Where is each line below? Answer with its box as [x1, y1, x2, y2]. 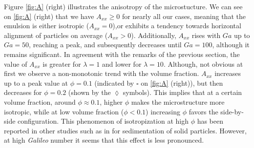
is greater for [42, 58, 81, 69]
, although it [212, 39, 250, 50]
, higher [100, 96, 123, 107]
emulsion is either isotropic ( [4, 20, 89, 31]
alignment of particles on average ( [4, 30, 108, 40]
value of [4, 58, 27, 69]
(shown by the [68, 87, 111, 97]
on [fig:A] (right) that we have [4, 11, 94, 21]
